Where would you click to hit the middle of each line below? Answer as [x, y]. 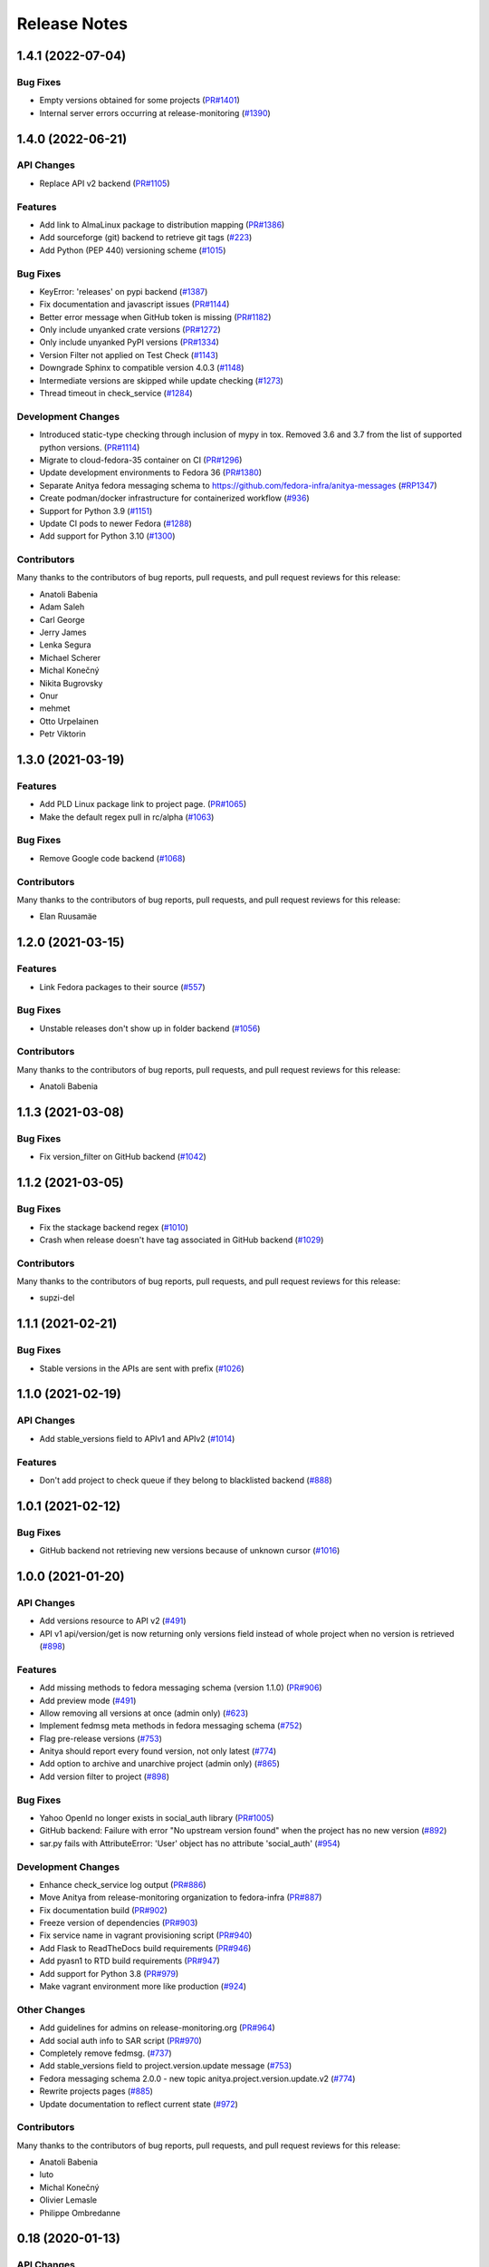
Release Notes [72, 24]
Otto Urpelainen [69, 721]
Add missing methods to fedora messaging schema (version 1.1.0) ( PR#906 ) [181, 1688]
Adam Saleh [62, 607]
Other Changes [51, 2009]
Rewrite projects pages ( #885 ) [96, 2091]
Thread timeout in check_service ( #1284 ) [116, 394]
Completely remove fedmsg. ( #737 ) [105, 2053]
